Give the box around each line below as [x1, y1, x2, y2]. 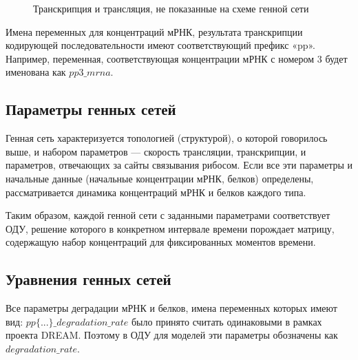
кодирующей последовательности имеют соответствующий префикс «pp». [6, 38, 316, 52]
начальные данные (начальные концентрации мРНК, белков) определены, [6, 171, 314, 185]
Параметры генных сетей [6, 98, 176, 120]
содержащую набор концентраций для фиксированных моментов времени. [6, 235, 316, 249]
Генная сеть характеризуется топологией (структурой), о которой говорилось [6, 131, 328, 145]
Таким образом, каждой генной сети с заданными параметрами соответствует [6, 208, 330, 222]
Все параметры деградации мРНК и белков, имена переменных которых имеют [6, 301, 337, 315]
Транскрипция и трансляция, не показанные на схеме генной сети [33, 1, 309, 15]
